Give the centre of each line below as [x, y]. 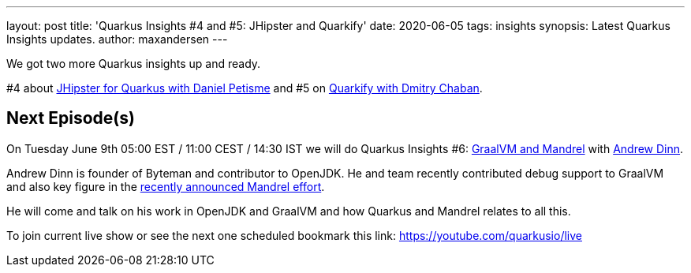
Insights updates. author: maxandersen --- [117, 39]
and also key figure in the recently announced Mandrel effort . [166, 186]
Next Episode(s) [71, 118]
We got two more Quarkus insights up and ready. [134, 64]
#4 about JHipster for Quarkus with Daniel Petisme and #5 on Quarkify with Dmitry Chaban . [245, 88]
